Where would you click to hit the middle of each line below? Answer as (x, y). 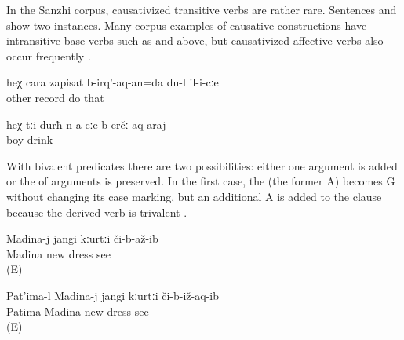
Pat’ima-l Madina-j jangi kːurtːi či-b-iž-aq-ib (113, 295)
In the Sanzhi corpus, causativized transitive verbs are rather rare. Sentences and (202, 9)
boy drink (30, 139)
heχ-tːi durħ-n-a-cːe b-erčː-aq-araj (86, 124)
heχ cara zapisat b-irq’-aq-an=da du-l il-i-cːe (113, 82)
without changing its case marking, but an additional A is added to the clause (194, 196)
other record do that (55, 97)
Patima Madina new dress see (78, 311)
